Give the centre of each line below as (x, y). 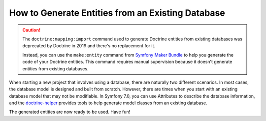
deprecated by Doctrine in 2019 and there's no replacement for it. (89, 46)
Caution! (32, 30)
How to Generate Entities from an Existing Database (117, 13)
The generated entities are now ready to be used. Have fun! (70, 112)
